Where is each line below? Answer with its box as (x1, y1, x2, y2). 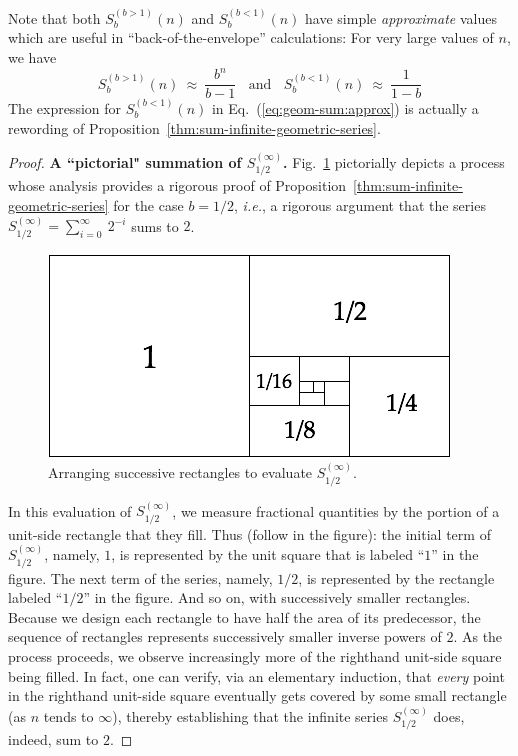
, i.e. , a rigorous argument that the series (234, 194, 486, 215)
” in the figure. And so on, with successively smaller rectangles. (83, 587, 471, 608)
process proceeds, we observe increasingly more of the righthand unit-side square (8, 646, 502, 667)
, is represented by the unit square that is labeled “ (111, 544, 425, 565)
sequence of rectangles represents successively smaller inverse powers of (8, 626, 442, 647)
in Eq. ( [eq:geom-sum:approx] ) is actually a (211, 97, 479, 118)
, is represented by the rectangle (298, 567, 495, 588)
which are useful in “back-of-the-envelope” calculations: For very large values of (8, 27, 494, 48)
